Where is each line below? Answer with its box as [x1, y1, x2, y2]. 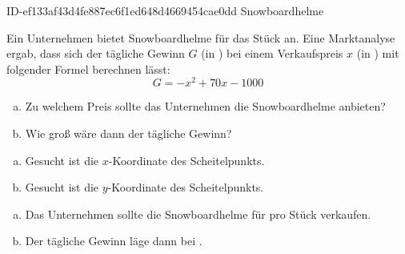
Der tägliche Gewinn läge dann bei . [25, 232, 202, 249]
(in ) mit [356, 45, 399, 62]
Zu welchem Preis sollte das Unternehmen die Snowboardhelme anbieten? [25, 98, 386, 115]
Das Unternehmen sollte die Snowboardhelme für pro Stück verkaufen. [25, 205, 371, 222]
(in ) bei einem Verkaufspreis [201, 45, 343, 62]
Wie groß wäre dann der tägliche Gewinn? [25, 125, 232, 142]
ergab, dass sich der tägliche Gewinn [6, 45, 185, 62]
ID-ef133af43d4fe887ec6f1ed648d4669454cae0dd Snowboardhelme [6, 2, 324, 18]
